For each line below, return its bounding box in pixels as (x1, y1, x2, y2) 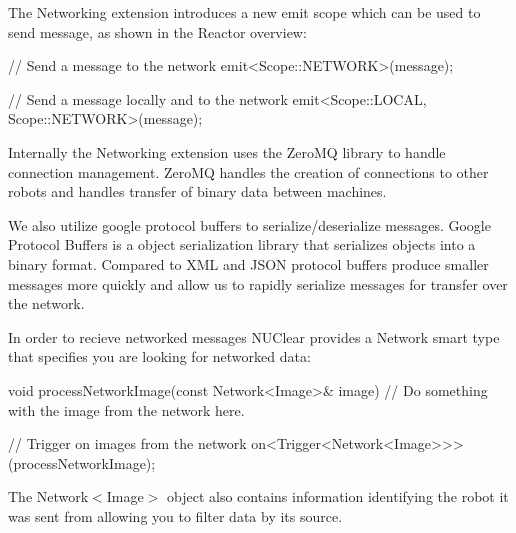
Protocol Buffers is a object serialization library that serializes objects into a (8, 234, 476, 255)
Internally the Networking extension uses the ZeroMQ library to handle (8, 141, 446, 162)
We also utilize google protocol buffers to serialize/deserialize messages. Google (8, 214, 491, 235)
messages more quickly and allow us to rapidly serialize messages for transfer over (8, 273, 508, 294)
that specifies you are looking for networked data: (8, 346, 311, 367)
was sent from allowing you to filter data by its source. (8, 505, 343, 526)
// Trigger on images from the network (8, 433, 247, 454)
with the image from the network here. (8, 399, 245, 420)
